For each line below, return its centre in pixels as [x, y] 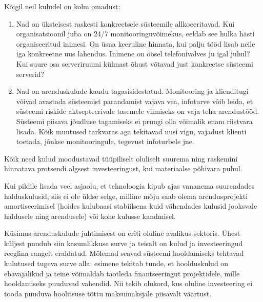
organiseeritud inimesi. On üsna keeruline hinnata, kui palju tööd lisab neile [136, 43]
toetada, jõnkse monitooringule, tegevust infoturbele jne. [105, 141]
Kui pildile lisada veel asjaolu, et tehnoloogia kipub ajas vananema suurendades [129, 185]
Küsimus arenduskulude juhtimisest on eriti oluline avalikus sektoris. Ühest [122, 233]
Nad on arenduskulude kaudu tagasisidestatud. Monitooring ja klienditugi [132, 91]
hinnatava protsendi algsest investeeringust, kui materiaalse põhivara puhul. [123, 168]
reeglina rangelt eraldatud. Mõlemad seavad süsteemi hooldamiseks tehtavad [124, 253]
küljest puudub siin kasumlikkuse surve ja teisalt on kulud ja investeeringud [124, 243]
